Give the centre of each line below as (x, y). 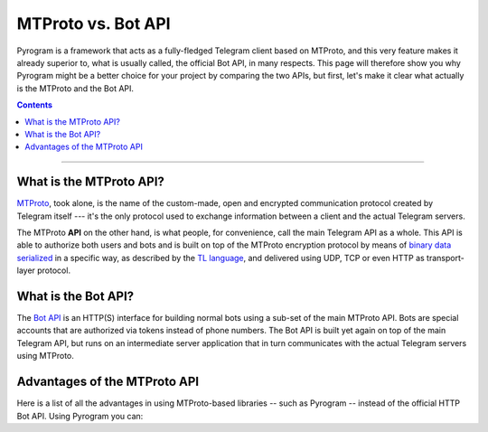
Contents (35, 105)
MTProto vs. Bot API (94, 23)
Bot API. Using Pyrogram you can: (80, 416)
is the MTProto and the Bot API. (75, 88)
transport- (445, 258)
